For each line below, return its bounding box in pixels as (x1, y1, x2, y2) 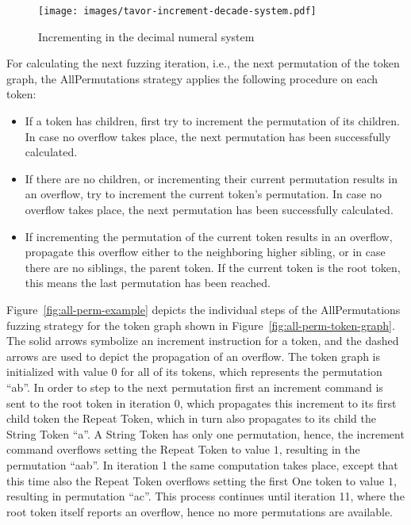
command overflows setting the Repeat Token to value (6, 441, 271, 458)
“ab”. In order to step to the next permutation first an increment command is (6, 378, 383, 395)
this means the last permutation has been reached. (25, 274, 271, 291)
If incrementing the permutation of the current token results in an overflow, (25, 228, 393, 244)
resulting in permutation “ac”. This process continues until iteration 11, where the (6, 488, 405, 504)
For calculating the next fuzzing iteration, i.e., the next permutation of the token (6, 55, 400, 71)
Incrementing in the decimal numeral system (38, 28, 255, 44)
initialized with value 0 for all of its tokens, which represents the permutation (6, 363, 382, 380)
